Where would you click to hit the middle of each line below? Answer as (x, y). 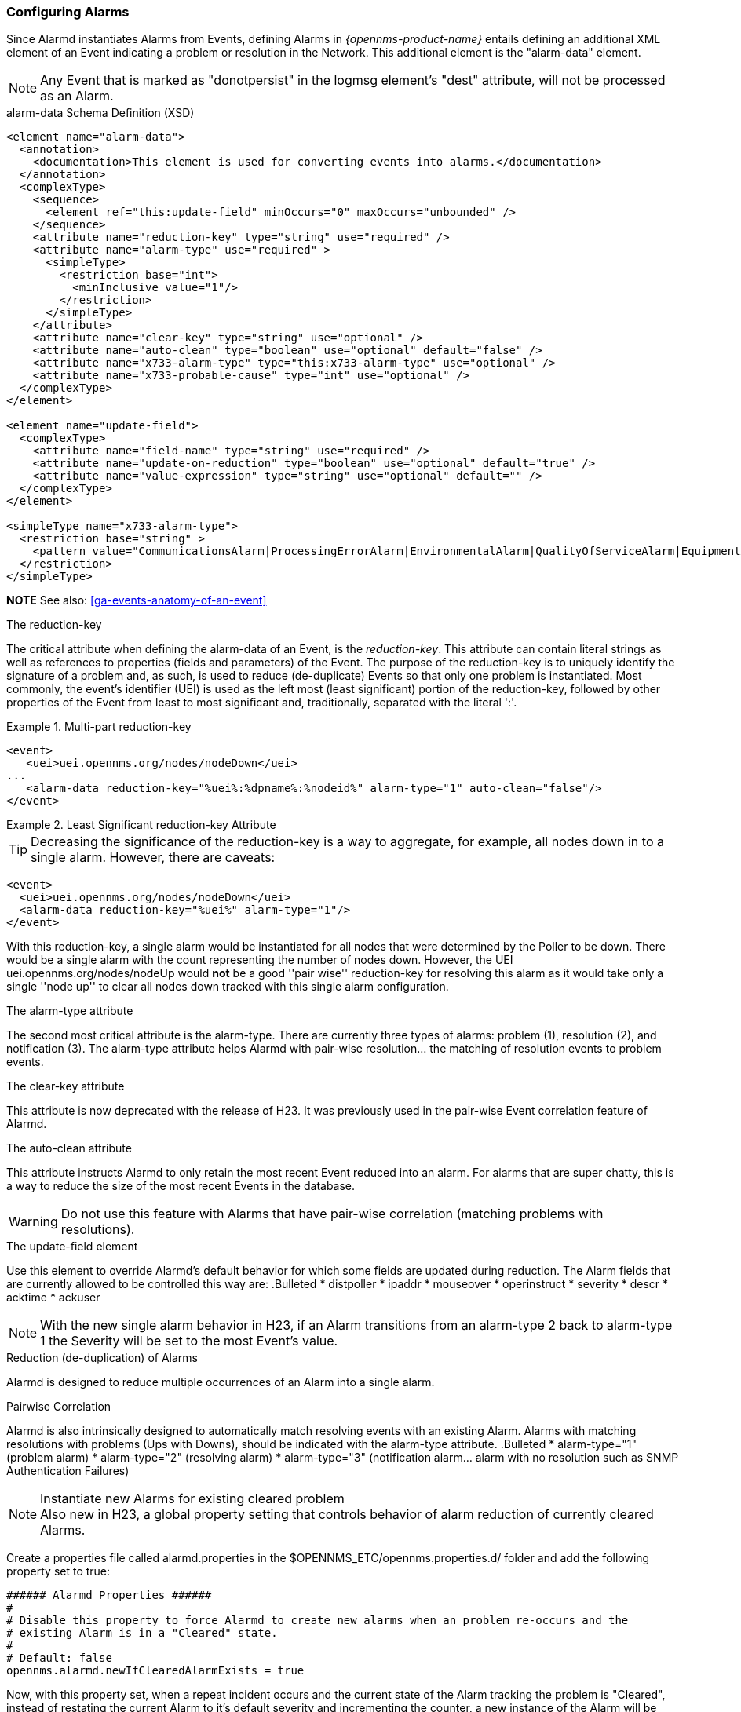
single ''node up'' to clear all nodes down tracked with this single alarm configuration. (228, 987)
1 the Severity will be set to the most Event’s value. (189, 1341)
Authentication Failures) (68, 1471)
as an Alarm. (77, 96)
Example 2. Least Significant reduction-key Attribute (141, 825)
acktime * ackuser (53, 1298)
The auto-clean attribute (69, 1148)
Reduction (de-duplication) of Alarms (102, 1358)
